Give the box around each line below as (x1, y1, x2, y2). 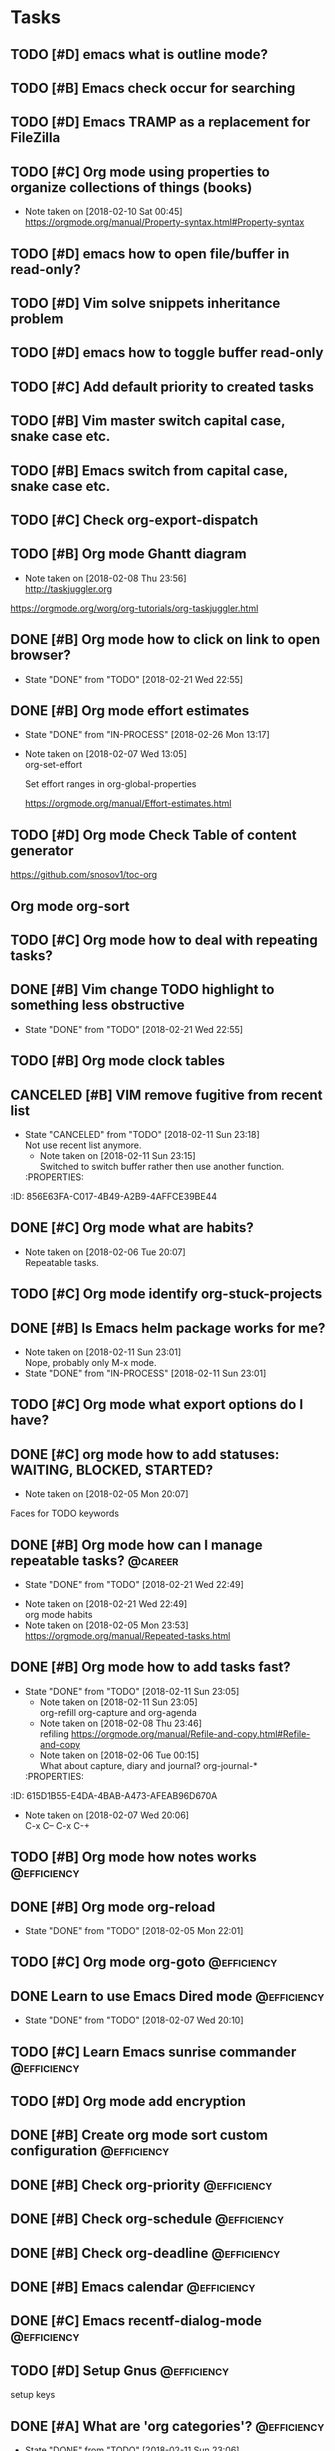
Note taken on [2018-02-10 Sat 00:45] (24, 206, 183, 218)
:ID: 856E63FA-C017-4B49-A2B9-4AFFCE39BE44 (10, 1190, 218, 1202)
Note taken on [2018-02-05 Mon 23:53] (24, 1619, 189, 1631)
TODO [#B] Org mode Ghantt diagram (10, 546, 247, 563)
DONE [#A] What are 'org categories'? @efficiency (10, 2417, 325, 2435)
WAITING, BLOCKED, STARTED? (10, 1461, 214, 1478)
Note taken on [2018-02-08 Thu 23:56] (24, 572, 187, 584)
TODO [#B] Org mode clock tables (10, 1052, 226, 1070)
